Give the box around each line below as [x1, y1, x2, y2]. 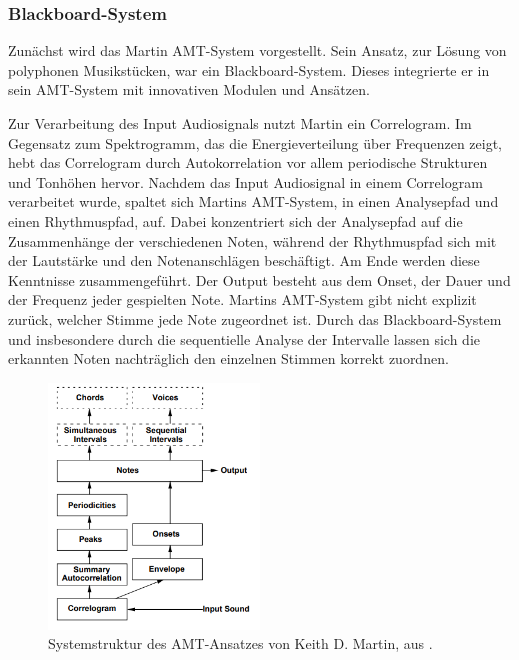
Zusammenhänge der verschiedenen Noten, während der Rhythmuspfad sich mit [8, 230, 497, 251]
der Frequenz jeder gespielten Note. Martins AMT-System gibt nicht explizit [8, 289, 477, 310]
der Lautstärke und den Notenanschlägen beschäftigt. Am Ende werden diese [8, 250, 480, 271]
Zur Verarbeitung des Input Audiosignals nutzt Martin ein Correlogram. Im [8, 113, 472, 133]
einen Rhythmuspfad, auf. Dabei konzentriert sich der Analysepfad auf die [8, 210, 463, 231]
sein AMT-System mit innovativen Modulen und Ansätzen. [8, 79, 370, 100]
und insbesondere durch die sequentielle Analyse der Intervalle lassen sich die [8, 328, 481, 349]
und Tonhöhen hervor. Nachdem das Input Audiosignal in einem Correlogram [8, 171, 483, 192]
